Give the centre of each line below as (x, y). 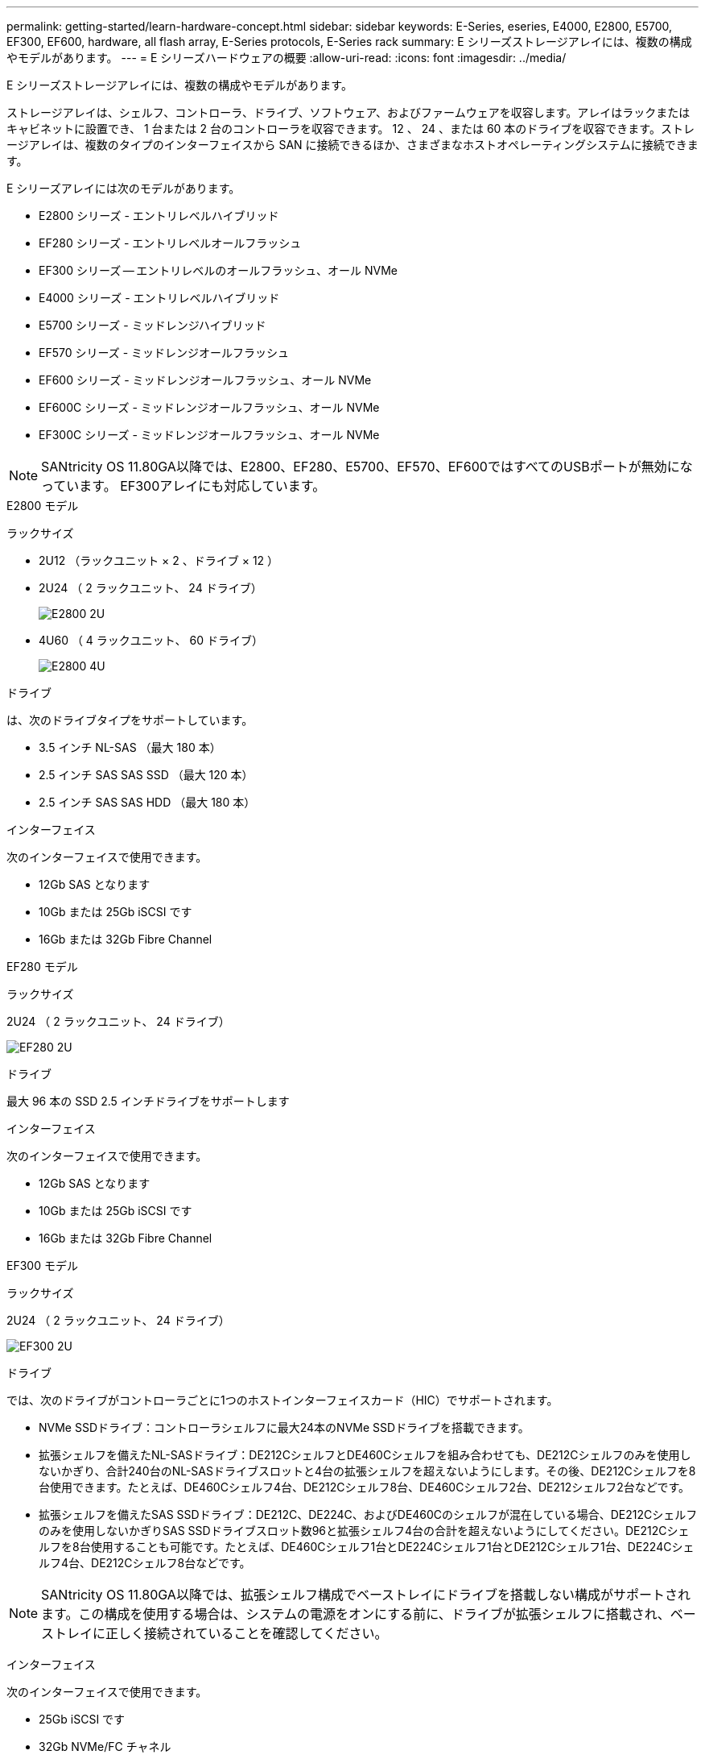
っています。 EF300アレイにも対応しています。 (183, 486)
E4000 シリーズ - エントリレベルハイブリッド (159, 298)
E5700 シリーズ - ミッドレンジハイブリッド (153, 325)
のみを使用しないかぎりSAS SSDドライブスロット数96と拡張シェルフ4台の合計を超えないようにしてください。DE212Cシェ (364, 1531)
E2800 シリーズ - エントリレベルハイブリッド (159, 216)
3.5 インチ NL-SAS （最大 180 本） (130, 747)
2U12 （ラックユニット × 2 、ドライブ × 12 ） (159, 560)
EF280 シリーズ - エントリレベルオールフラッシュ (170, 243)
